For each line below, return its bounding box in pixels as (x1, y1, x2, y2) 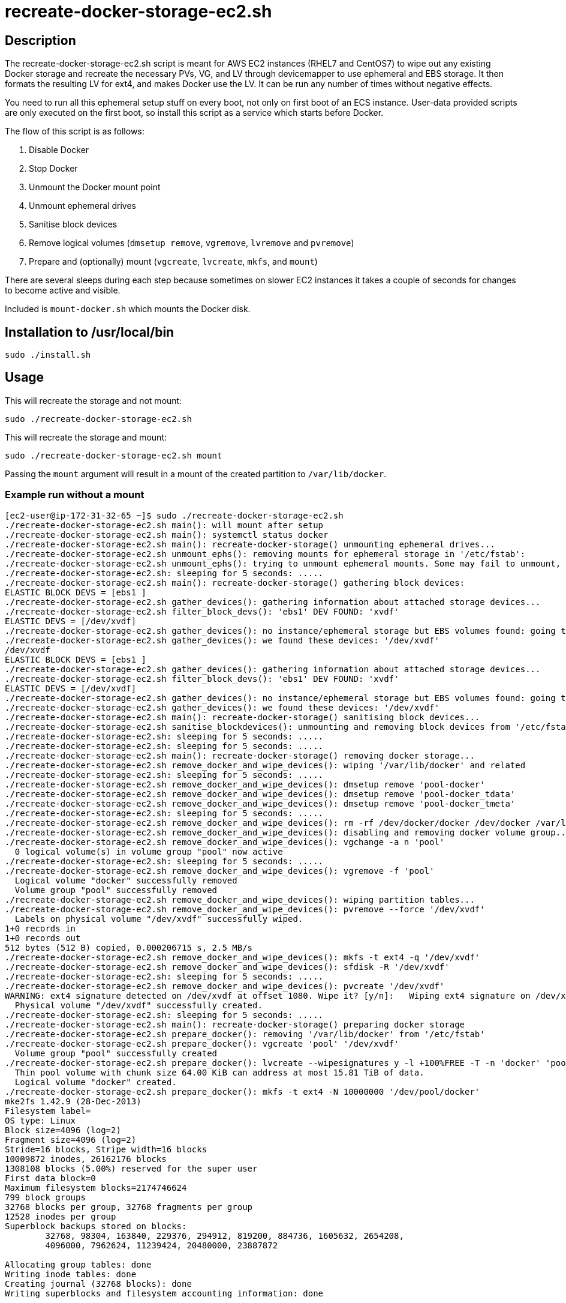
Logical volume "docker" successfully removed (14, 875, 237, 885)
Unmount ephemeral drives (29, 200, 136, 211)
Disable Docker (29, 145, 89, 155)
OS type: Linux (5, 1115, 76, 1125)
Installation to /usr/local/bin (5, 324, 174, 340)
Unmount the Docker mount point (29, 182, 161, 193)
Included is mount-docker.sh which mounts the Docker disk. (5, 304, 251, 314)
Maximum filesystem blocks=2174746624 (5, 1182, 187, 1193)
